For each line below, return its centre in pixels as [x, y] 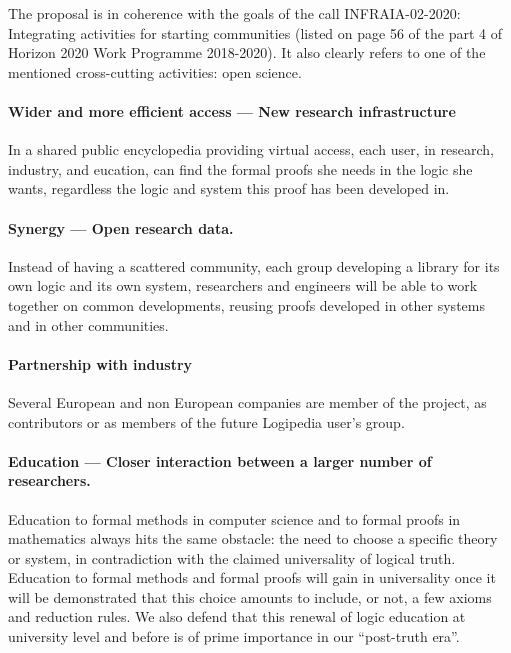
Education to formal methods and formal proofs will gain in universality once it [252, 577]
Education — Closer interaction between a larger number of [220, 460]
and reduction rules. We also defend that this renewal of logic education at [237, 616]
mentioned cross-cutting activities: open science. [155, 71]
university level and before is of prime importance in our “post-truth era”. [234, 636]
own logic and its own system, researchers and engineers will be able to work [243, 285]
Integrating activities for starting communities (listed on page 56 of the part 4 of [255, 32]
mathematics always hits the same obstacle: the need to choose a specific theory [253, 538]
